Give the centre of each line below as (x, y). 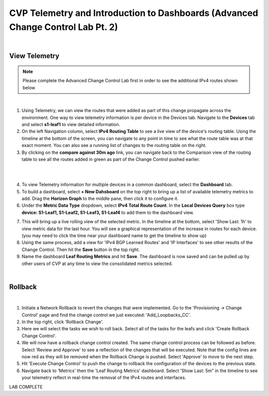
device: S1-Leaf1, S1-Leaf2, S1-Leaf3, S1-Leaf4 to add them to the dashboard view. (108, 212)
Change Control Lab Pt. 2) (64, 27)
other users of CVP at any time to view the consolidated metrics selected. (97, 264)
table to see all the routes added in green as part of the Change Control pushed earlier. (111, 159)
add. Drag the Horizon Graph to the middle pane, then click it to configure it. (100, 198)
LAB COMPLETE (26, 387)
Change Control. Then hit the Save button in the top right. (81, 250)
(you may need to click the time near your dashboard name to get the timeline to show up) (114, 235)
